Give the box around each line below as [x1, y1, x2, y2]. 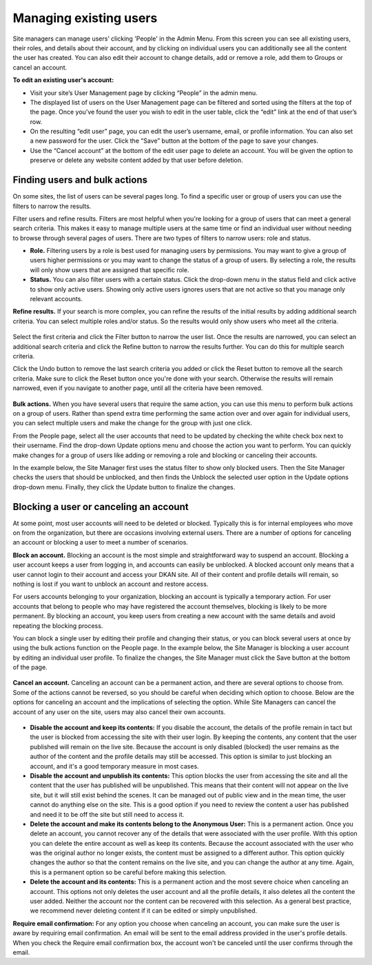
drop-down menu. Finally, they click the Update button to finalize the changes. [12, 482, 236, 491]
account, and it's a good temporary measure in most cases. [30, 762, 199, 770]
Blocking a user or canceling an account [12, 500, 189, 513]
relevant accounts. [30, 295, 83, 303]
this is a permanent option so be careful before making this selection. [30, 868, 227, 876]
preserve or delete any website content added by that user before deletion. [30, 156, 244, 165]
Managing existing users [12, 10, 158, 26]
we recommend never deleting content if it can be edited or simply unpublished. [30, 906, 258, 915]
